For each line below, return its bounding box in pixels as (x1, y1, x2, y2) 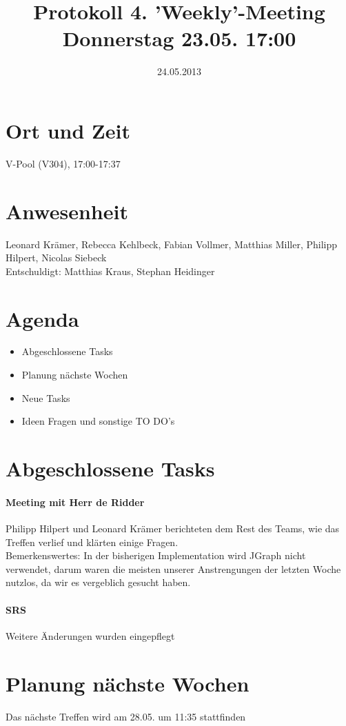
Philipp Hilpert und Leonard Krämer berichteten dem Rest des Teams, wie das (6, 521, 340, 536)
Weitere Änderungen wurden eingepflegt (6, 628, 175, 643)
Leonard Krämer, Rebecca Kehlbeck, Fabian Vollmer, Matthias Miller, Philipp (6, 236, 337, 251)
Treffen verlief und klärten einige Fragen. (6, 534, 179, 549)
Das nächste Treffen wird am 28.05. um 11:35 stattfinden (6, 709, 246, 723)
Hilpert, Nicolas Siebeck (6, 250, 107, 265)
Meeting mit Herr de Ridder (6, 494, 145, 509)
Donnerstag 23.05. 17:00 (62, 24, 296, 52)
